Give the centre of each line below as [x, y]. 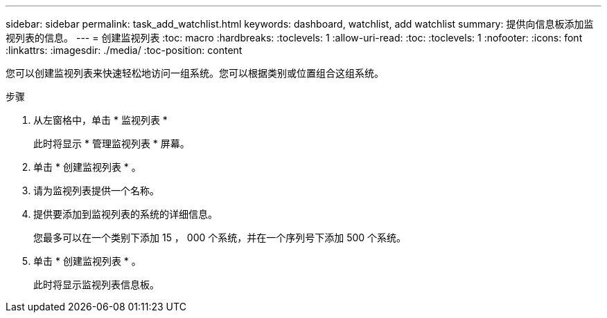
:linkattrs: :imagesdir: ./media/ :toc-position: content [124, 50]
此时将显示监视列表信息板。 [96, 284]
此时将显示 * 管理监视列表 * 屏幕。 [112, 143]
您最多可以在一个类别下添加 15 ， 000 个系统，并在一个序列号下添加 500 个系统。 [220, 237]
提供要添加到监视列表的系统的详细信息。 [125, 214]
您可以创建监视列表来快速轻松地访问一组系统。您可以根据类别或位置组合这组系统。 [195, 73]
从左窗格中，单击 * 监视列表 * [100, 120]
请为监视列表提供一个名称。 [96, 190]
